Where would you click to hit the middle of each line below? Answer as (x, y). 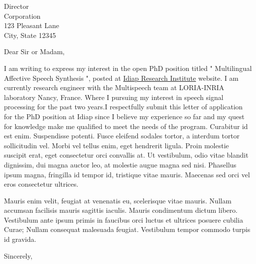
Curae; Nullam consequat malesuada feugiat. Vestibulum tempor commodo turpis (127, 229)
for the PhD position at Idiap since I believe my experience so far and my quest (124, 116)
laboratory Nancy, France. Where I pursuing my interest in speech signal (114, 97)
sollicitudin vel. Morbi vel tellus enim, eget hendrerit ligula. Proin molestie (116, 145)
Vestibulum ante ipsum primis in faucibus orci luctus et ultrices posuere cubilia (124, 219)
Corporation (22, 16)
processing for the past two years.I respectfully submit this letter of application (123, 107)
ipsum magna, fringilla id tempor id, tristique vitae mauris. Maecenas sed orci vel (127, 174)
